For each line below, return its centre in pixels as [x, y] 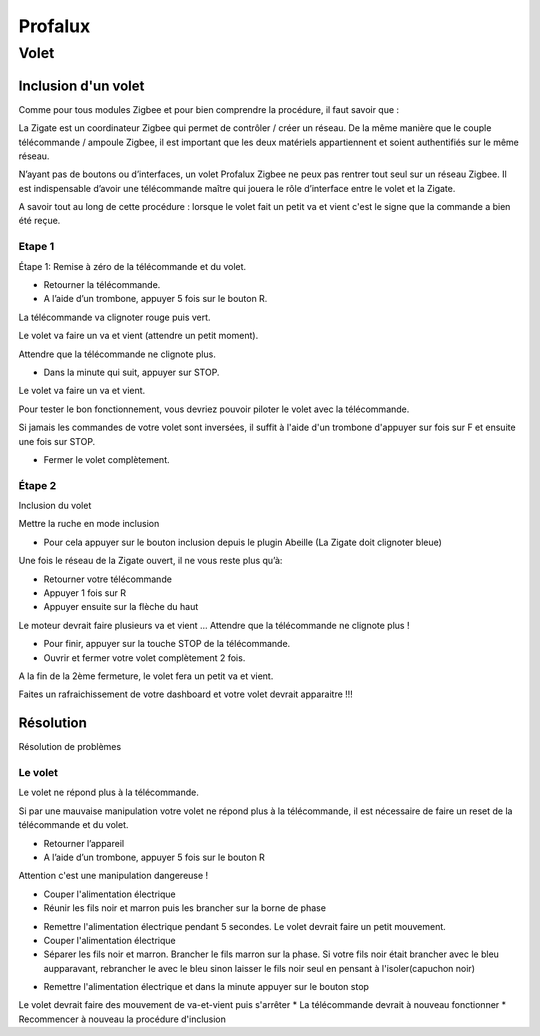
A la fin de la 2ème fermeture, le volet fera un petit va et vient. [146, 676]
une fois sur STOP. [57, 441]
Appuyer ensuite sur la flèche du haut [121, 607]
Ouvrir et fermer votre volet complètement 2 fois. [144, 657]
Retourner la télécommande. [102, 284]
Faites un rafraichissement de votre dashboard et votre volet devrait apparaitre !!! [186, 694]
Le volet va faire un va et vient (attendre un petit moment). [138, 336]
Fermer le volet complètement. [106, 459]
